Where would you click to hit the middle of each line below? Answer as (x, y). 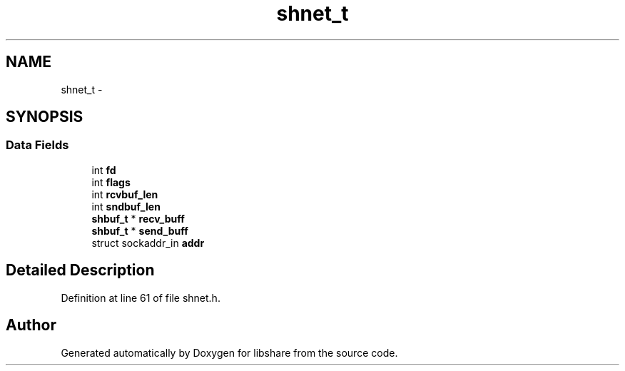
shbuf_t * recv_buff (138, 218)
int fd (104, 170)
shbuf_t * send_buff (140, 230)
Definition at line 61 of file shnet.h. (141, 298)
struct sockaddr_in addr (148, 243)
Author (31, 325)
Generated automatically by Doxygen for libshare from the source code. (229, 352)
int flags (111, 182)
